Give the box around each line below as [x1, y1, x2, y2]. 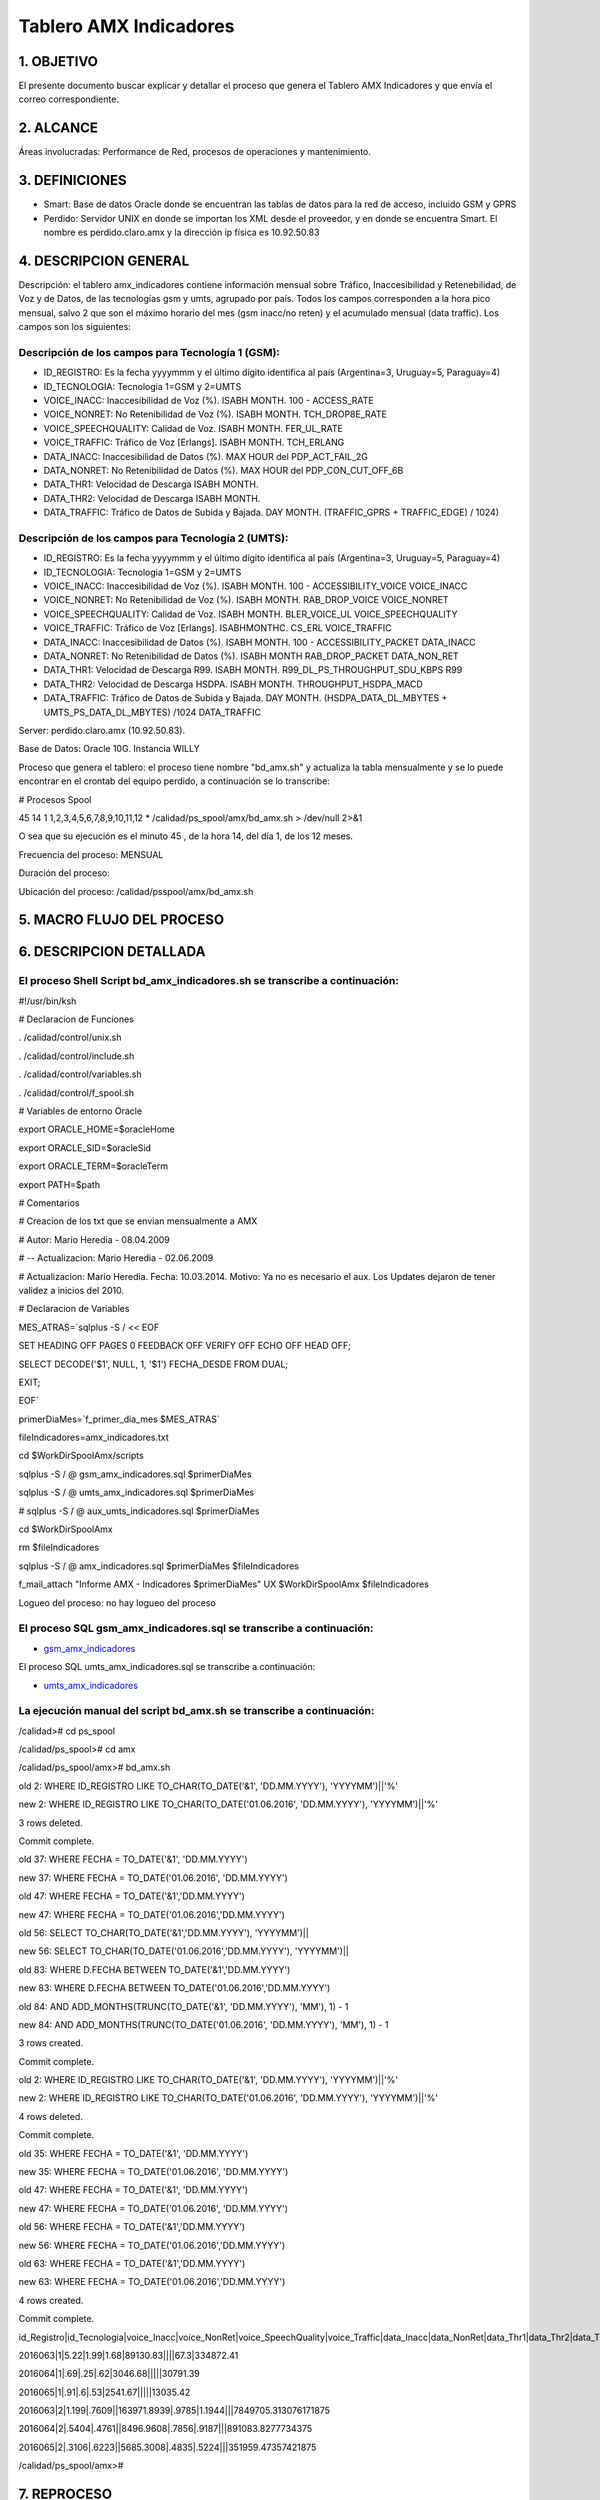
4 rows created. [18, 2294, 84, 2306]
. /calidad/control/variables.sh [18, 1068, 142, 1080]
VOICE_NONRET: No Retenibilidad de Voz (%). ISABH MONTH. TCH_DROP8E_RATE [43, 408, 387, 420]
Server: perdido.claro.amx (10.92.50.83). [18, 725, 186, 736]
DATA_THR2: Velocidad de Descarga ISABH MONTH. [43, 492, 261, 504]
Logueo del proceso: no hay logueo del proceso [18, 1596, 217, 1609]
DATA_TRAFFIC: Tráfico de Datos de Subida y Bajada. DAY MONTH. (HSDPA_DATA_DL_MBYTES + [43, 692, 448, 704]
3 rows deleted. [18, 1816, 84, 1829]
